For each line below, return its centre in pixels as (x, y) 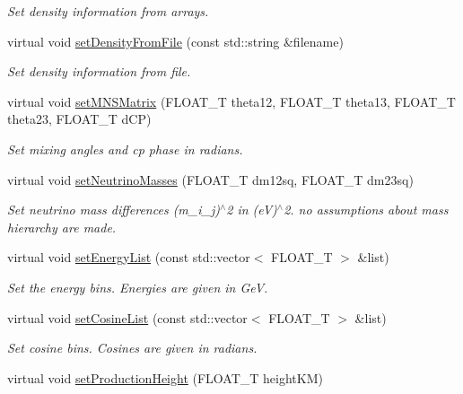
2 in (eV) (252, 210)
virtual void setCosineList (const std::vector (127, 317)
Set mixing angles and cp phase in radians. (125, 149)
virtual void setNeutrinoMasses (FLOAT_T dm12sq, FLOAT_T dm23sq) (210, 179)
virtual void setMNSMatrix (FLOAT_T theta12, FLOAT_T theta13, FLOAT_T (231, 101)
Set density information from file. (99, 71)
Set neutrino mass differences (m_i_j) (114, 210)
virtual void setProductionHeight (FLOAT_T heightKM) (165, 377)
